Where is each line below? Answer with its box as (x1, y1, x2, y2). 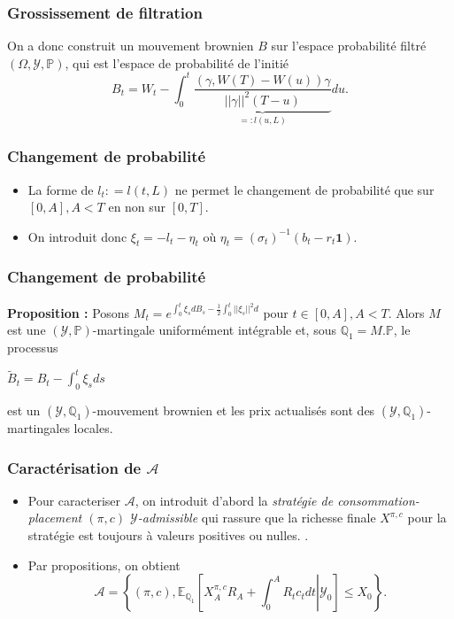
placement (27, 508, 82, 527)
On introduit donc (27, 227, 127, 245)
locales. (73, 419, 113, 437)
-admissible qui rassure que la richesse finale (137, 508, 376, 527)
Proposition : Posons (7, 303, 130, 321)
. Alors (388, 303, 425, 321)
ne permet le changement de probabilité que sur (174, 180, 435, 198)
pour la (407, 508, 447, 527)
